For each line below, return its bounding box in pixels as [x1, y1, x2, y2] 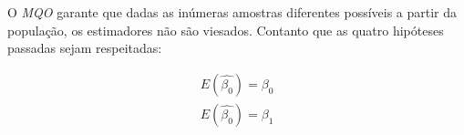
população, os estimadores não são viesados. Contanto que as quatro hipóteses [7, 20, 444, 39]
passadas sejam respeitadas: [7, 38, 162, 57]
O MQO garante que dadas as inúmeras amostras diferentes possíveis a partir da [7, 3, 458, 21]
